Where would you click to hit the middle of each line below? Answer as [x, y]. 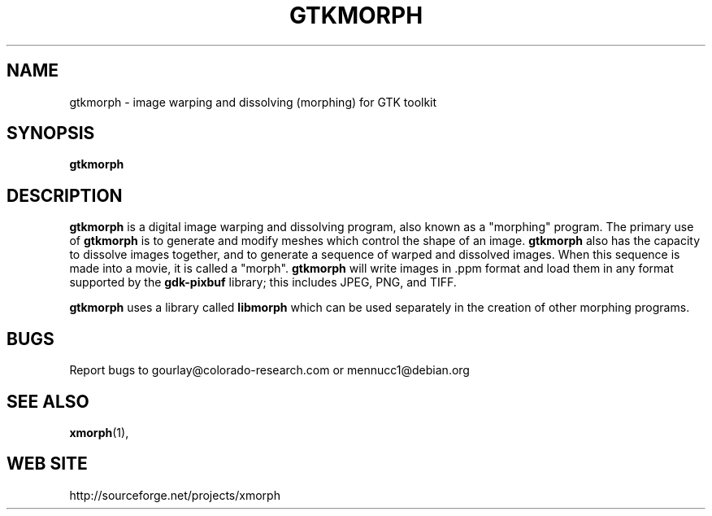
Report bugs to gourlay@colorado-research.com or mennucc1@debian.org [269, 370]
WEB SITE [47, 464]
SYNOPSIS [51, 133]
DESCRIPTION [65, 195]
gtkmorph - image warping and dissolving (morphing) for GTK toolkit [253, 102]
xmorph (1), [99, 432]
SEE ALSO [48, 401]
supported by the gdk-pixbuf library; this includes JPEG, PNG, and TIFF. [263, 282]
